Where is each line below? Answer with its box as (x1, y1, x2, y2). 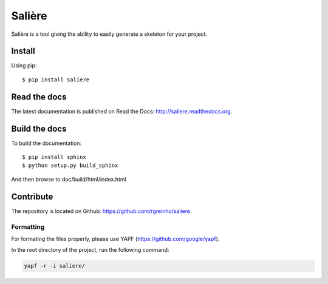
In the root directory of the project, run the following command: (11, 246, 169, 254)
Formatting (11, 222, 45, 231)
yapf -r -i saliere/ (24, 263, 85, 269)
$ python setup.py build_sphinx (22, 162, 118, 169)
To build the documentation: (11, 140, 82, 147)
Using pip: (11, 62, 37, 69)
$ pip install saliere (22, 76, 90, 83)
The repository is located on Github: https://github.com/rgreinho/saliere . (11, 207, 192, 215)
